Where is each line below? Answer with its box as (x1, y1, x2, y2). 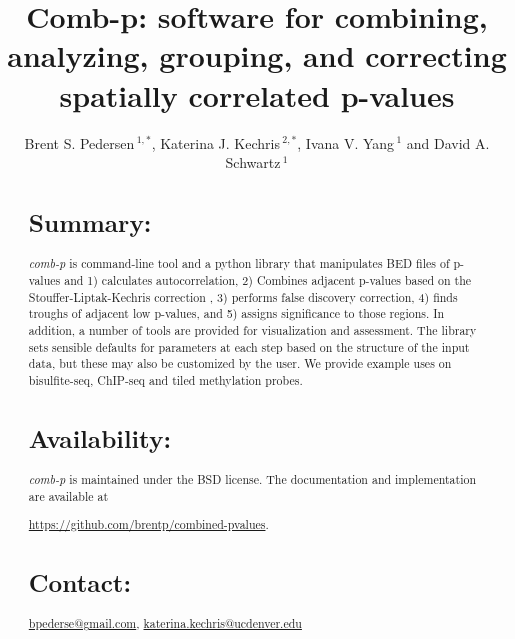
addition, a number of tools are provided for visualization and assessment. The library (28, 321, 477, 338)
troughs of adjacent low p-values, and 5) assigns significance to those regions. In (28, 305, 445, 322)
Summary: (28, 205, 152, 239)
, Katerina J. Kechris (151, 132, 280, 153)
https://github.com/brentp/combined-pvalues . (28, 516, 269, 533)
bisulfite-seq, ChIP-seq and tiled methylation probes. (28, 371, 303, 388)
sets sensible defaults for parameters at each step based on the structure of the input (28, 338, 470, 355)
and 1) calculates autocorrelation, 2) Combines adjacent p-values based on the (64, 271, 472, 288)
